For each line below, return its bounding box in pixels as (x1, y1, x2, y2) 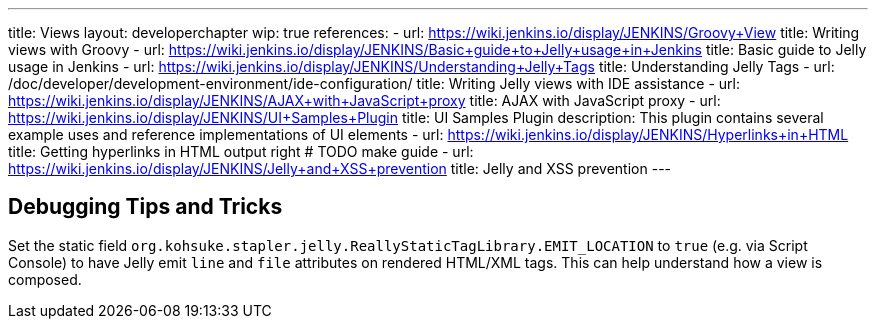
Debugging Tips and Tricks (8, 194, 283, 220)
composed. (8, 270, 82, 288)
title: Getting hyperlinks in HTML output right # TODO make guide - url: (8, 143, 474, 160)
